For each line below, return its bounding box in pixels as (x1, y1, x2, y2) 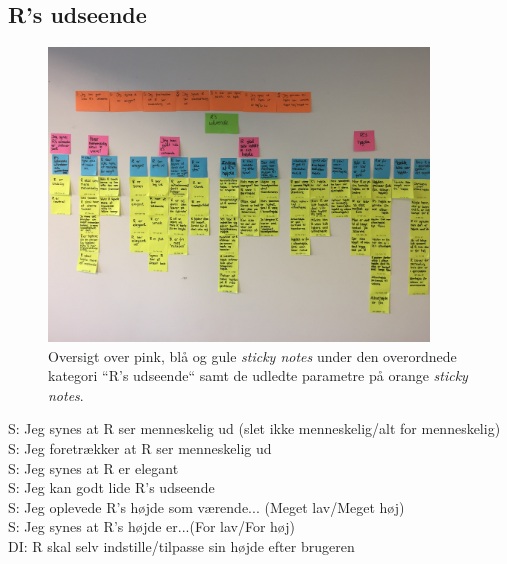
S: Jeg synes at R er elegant (8, 457, 179, 478)
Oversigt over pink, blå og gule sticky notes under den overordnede (48, 345, 457, 366)
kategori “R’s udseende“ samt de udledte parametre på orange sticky (48, 365, 468, 386)
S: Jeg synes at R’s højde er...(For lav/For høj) (8, 516, 295, 537)
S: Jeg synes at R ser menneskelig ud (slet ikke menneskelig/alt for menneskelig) (8, 418, 501, 439)
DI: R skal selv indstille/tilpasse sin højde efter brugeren (8, 535, 355, 556)
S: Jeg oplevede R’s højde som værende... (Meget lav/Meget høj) (8, 496, 405, 517)
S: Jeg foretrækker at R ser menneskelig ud (8, 437, 272, 458)
